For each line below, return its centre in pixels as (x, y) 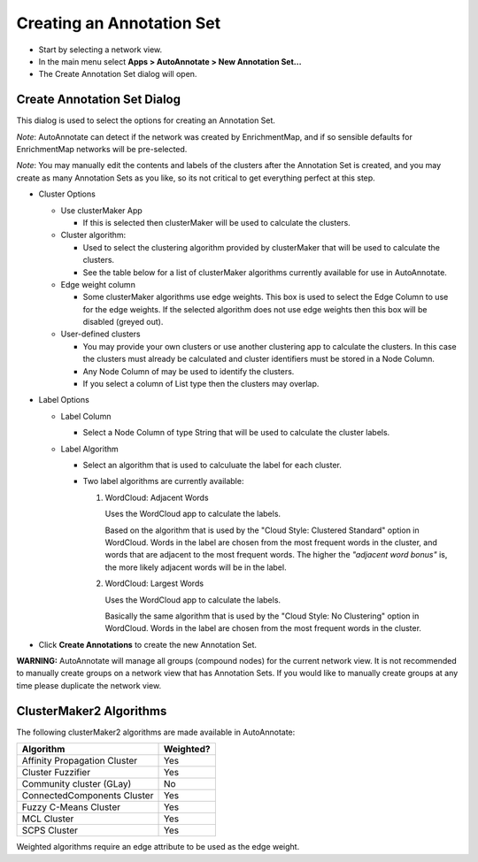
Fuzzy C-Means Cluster (71, 807)
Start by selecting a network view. (100, 50)
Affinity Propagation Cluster (80, 761)
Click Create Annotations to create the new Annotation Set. (147, 644)
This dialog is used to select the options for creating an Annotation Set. (146, 120)
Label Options (64, 400)
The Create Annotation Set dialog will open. (118, 74)
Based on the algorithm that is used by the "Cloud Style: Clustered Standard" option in (262, 530)
